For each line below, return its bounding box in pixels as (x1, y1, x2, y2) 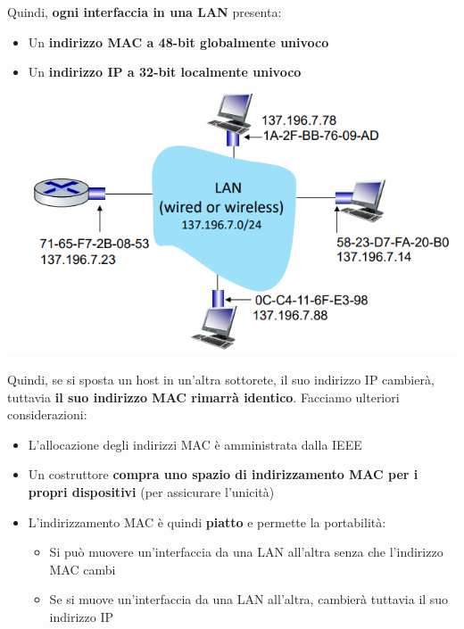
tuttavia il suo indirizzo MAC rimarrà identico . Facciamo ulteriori (7, 387, 400, 406)
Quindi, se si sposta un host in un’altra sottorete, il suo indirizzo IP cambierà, (7, 370, 435, 389)
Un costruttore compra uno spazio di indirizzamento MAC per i (28, 465, 418, 484)
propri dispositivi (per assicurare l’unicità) (28, 482, 275, 501)
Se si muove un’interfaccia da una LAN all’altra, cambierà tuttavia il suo (49, 590, 449, 608)
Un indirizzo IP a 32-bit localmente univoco (28, 62, 302, 81)
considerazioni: (7, 405, 87, 424)
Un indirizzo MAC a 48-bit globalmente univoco (28, 32, 329, 51)
